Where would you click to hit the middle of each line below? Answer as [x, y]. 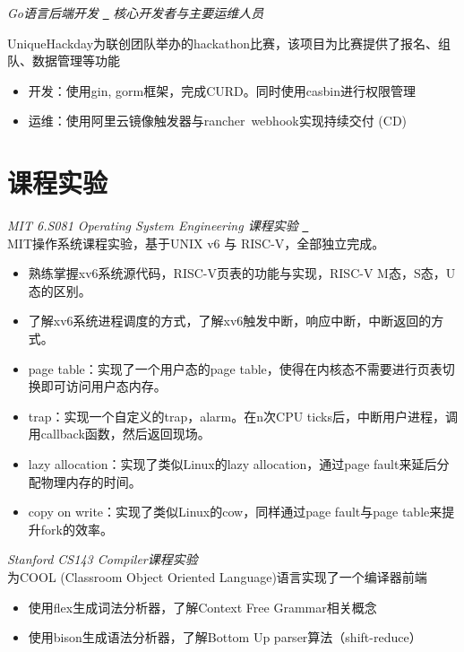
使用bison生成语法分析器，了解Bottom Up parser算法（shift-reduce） [225, 637]
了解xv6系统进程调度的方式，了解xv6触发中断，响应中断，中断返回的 [230, 321]
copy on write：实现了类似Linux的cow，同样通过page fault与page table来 [235, 512]
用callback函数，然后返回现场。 [119, 434]
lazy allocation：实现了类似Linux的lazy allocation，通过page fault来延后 [232, 464]
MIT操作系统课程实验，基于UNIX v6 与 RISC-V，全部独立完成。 [196, 243]
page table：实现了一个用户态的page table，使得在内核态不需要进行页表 [235, 368]
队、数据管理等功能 [64, 61]
